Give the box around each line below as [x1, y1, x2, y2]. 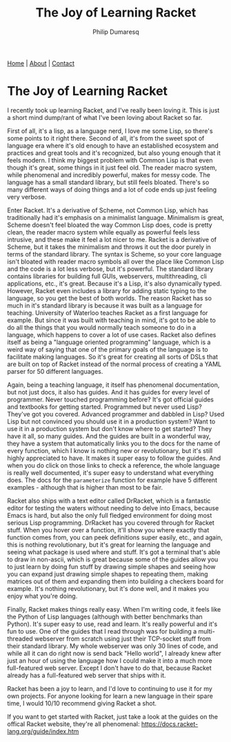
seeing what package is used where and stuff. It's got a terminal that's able [7, 548, 221, 556]
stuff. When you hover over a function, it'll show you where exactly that [7, 525, 210, 534]
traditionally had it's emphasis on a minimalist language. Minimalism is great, [7, 213, 225, 221]
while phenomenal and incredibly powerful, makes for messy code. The [7, 170, 210, 179]
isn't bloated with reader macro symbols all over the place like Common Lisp [7, 257, 224, 265]
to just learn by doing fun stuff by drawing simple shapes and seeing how [7, 562, 216, 570]
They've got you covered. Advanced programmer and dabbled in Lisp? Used [7, 410, 225, 418]
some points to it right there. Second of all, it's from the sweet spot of [7, 134, 205, 142]
